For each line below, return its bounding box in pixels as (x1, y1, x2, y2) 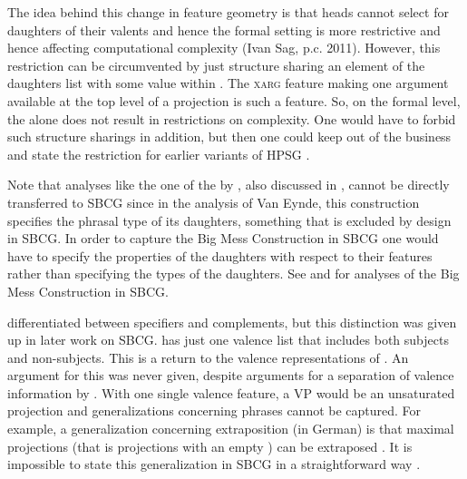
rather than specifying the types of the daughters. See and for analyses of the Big (7, 264, 460, 283)
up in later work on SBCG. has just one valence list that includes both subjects (7, 330, 449, 349)
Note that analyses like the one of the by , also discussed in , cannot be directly (7, 175, 450, 194)
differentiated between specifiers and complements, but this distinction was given (7, 312, 457, 331)
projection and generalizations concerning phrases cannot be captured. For (7, 401, 422, 420)
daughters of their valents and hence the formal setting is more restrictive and (7, 20, 441, 39)
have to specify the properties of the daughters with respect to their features (7, 246, 433, 265)
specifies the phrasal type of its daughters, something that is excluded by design (7, 210, 452, 230)
